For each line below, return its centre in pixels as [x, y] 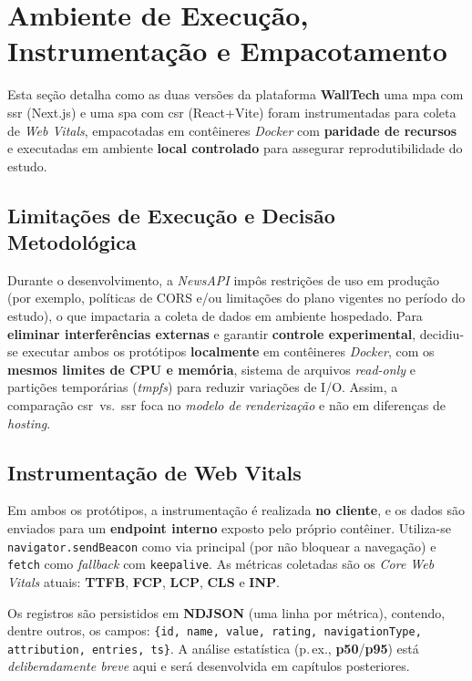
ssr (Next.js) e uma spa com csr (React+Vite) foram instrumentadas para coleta [232, 112]
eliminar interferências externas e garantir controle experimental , [212, 333]
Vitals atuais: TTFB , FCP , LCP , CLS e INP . [144, 581]
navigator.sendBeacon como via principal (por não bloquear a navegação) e [222, 546]
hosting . [29, 423]
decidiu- [442, 333]
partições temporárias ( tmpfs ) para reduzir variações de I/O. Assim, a [203, 387]
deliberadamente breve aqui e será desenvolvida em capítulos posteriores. [209, 666]
